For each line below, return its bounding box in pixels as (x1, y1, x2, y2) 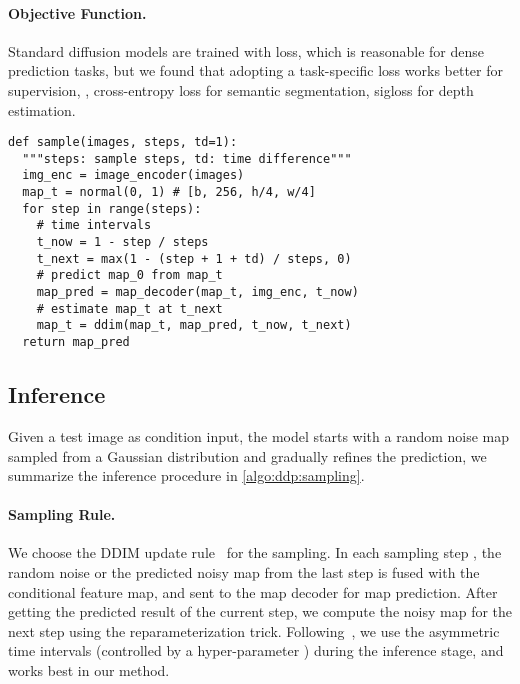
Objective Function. (8, 2, 147, 23)
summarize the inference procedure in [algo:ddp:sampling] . (8, 465, 365, 486)
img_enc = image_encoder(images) (22, 168, 245, 183)
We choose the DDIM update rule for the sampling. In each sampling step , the (8, 542, 502, 563)
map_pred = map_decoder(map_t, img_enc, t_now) (36, 285, 359, 300)
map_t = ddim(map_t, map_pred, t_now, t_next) (36, 318, 352, 333)
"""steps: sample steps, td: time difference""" (22, 151, 352, 166)
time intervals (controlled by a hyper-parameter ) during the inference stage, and (8, 640, 504, 661)
